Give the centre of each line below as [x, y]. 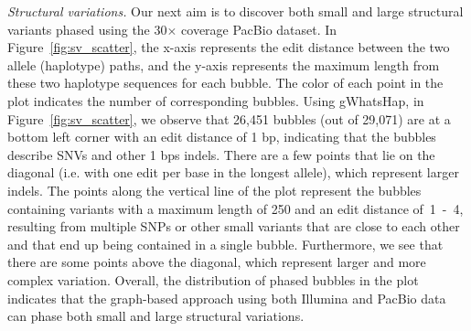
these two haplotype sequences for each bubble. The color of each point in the [225, 83]
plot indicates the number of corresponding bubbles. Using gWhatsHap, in [216, 100]
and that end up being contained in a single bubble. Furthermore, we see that [225, 244]
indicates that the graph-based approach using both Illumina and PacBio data [227, 298]
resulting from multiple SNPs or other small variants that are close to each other [234, 226]
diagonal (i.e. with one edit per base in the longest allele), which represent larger [233, 172]
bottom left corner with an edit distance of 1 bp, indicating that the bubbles [222, 137]
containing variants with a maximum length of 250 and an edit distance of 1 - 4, [235, 208]
